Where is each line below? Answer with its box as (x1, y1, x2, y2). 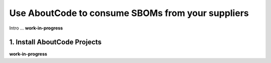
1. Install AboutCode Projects (9, 38, 102, 46)
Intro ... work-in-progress (9, 25, 63, 31)
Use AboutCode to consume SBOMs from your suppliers (9, 7, 249, 18)
